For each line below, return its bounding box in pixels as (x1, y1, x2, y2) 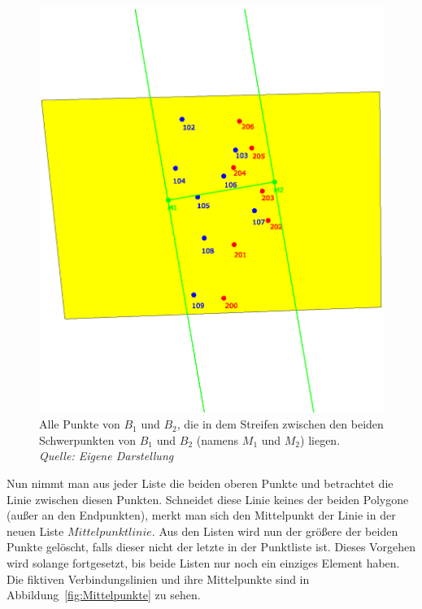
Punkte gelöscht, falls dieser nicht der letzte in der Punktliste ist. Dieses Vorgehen (7, 538, 415, 555)
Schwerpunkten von (39, 431, 137, 448)
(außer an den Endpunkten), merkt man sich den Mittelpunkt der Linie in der (7, 507, 396, 524)
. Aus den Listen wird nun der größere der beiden (151, 522, 398, 539)
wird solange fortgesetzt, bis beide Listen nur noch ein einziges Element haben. (7, 554, 400, 571)
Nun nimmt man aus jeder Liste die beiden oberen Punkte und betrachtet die (7, 475, 394, 491)
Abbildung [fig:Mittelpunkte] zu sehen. (7, 586, 201, 603)
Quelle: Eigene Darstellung (39, 447, 174, 464)
